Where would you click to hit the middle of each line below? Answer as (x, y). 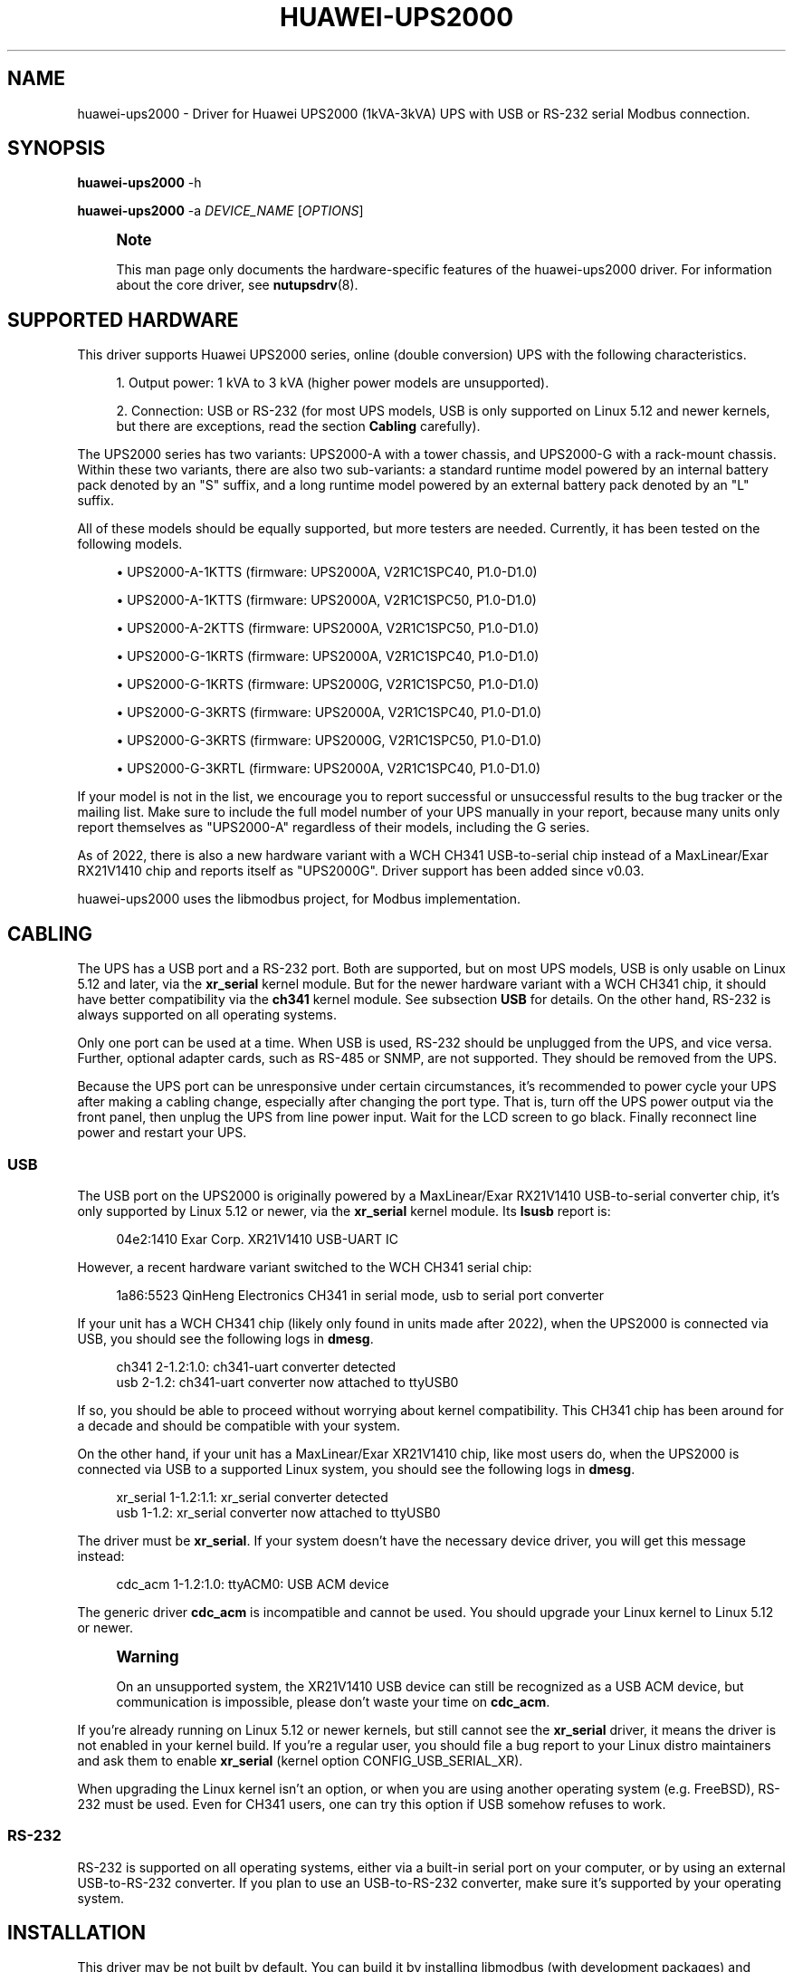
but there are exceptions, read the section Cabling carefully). (298, 426)
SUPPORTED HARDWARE (123, 320)
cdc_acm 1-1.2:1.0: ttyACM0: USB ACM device (253, 1584)
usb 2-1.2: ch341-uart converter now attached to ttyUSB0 (287, 1382)
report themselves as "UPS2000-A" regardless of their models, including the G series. (334, 828)
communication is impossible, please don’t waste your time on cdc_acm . (333, 1701)
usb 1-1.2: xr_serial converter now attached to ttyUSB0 (278, 1512)
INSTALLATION (76, 1933)
